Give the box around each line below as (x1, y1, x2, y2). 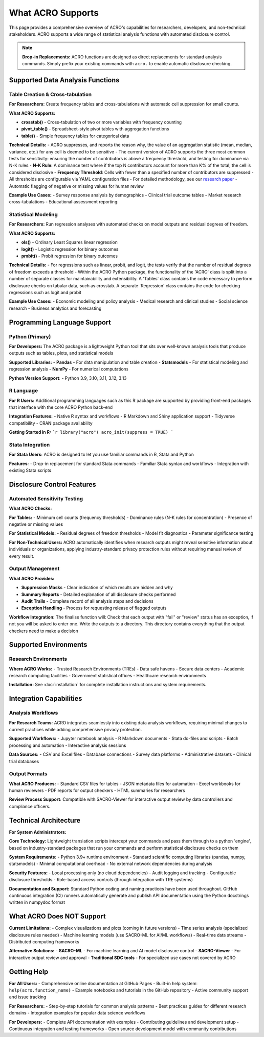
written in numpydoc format (9, 899, 66, 905)
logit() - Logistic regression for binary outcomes (21, 246, 119, 252)
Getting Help (9, 967, 48, 976)
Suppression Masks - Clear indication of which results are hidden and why (21, 585, 173, 591)
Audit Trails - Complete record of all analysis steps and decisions (21, 598, 154, 604)
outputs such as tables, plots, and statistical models (9, 350, 113, 356)
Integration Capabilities (9, 694, 83, 703)
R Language (9, 387, 38, 394)
